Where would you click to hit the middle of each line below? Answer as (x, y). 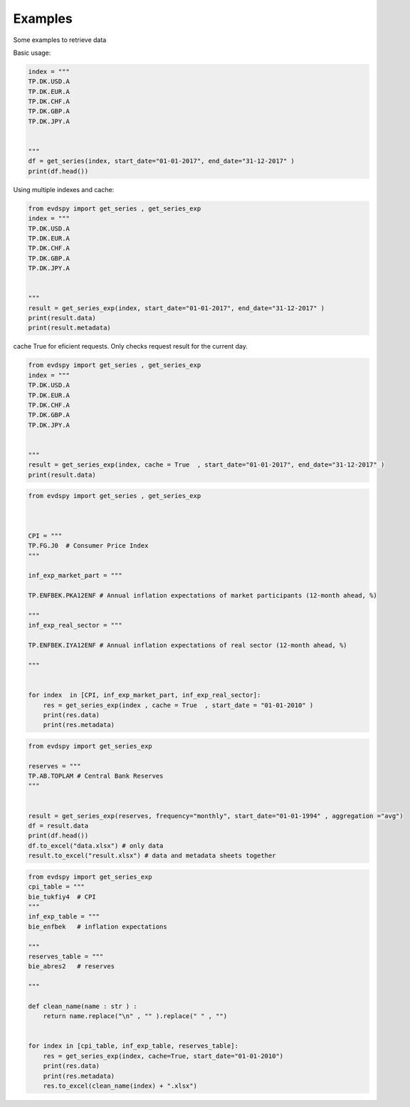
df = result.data (58, 826)
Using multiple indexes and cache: (64, 189)
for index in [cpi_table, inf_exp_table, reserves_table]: (133, 1046)
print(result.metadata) (70, 328)
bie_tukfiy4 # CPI (62, 897)
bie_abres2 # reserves (72, 966)
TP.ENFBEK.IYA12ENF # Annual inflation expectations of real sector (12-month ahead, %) (188, 645)
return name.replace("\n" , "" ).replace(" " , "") (135, 1016)
